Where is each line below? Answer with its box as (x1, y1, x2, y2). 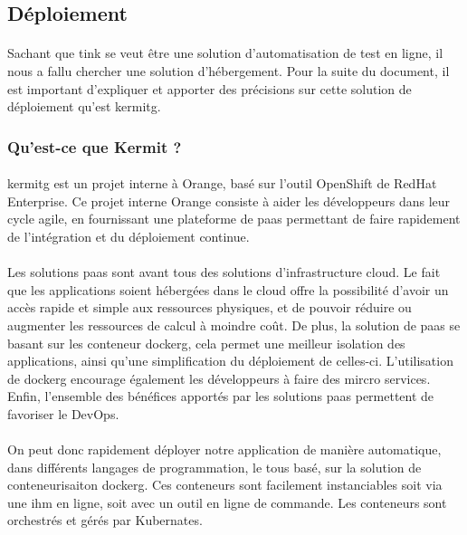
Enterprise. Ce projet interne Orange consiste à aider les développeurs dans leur (7, 191, 451, 210)
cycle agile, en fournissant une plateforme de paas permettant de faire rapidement (7, 209, 461, 228)
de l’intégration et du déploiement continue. (7, 226, 250, 245)
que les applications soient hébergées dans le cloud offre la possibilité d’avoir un (7, 280, 449, 299)
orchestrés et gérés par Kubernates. (7, 511, 203, 530)
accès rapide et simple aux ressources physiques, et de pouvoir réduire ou (7, 298, 412, 317)
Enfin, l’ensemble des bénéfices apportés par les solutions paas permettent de (7, 387, 434, 406)
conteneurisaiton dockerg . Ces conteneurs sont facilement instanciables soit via (7, 475, 443, 494)
